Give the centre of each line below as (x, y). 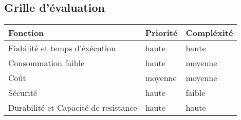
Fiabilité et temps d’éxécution (62, 48)
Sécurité (23, 93)
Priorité (161, 33)
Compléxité (209, 33)
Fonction (26, 33)
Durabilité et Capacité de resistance (73, 108)
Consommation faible (47, 63)
